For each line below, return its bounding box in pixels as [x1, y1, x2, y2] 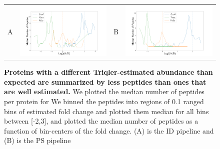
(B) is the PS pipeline [4, 135, 71, 146]
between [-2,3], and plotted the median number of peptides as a [4, 116, 198, 126]
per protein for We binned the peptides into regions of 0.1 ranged [4, 96, 204, 106]
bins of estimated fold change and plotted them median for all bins [4, 106, 209, 116]
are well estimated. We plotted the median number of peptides [4, 86, 204, 97]
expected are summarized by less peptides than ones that [4, 76, 206, 87]
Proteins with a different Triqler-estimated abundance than [4, 67, 213, 77]
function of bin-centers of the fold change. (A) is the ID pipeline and [4, 125, 214, 136]
